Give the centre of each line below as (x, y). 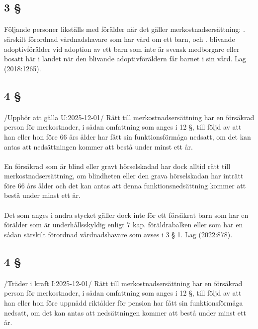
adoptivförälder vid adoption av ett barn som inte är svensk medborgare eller (122, 49)
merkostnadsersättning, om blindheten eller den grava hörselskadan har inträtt (124, 176)
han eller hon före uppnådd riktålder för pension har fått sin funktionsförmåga (124, 303)
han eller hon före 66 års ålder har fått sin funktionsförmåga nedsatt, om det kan (128, 136)
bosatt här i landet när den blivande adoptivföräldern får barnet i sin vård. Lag (125, 59)
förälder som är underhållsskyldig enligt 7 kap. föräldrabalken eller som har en (124, 225)
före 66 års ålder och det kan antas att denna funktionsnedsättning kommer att (125, 185)
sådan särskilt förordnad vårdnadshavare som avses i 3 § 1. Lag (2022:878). (118, 234)
